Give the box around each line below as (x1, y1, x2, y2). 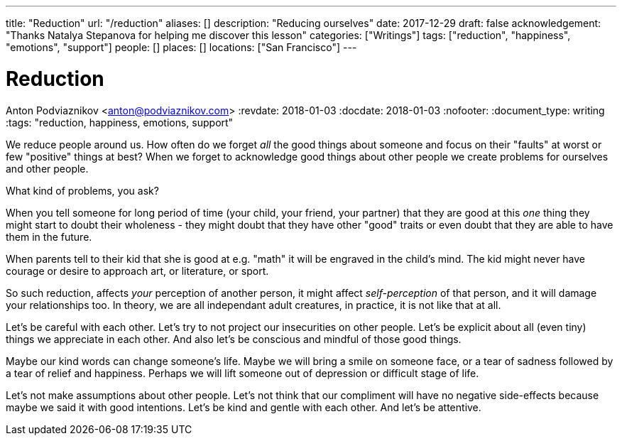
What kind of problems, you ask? (6, 184, 159, 197)
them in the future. (6, 230, 92, 243)
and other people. (6, 162, 89, 175)
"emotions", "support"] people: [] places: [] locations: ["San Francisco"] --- (6, 41, 357, 53)
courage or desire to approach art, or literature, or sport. (6, 264, 269, 277)
